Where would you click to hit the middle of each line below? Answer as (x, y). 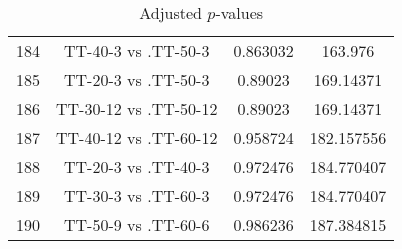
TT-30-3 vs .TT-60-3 (137, 195)
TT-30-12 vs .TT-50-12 (137, 108)
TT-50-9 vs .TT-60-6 (137, 224)
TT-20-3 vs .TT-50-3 (137, 79)
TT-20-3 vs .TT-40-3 (137, 166)
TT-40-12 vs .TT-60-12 (137, 137)
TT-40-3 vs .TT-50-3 (137, 50)
